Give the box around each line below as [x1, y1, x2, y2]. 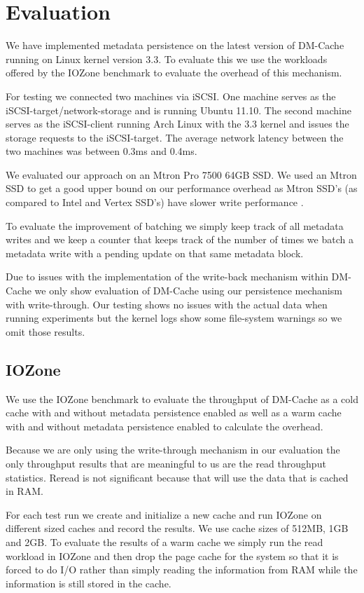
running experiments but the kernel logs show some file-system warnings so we [6, 311, 342, 325]
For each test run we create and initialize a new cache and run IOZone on [6, 507, 322, 522]
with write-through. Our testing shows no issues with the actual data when [6, 296, 328, 311]
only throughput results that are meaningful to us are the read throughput [6, 456, 326, 470]
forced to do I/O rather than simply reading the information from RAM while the [6, 562, 358, 577]
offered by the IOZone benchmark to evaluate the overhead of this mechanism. [6, 65, 342, 80]
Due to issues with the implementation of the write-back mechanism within [6, 269, 328, 284]
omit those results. [6, 324, 85, 339]
